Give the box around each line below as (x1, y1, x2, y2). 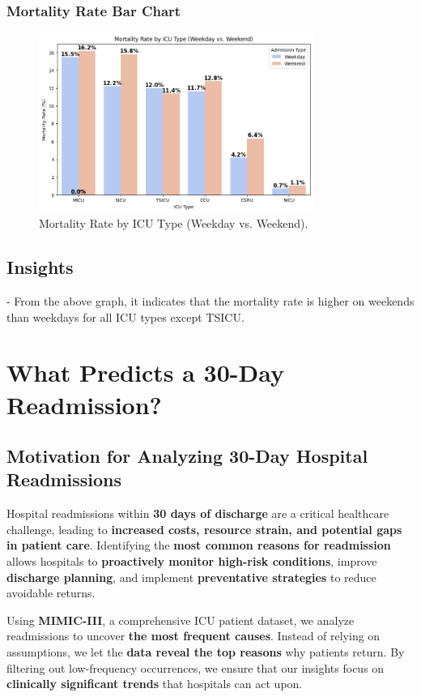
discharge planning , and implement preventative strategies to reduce (6, 568, 376, 585)
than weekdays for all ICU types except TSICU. (6, 308, 245, 325)
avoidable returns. (6, 584, 96, 601)
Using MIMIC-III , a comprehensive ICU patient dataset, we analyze (6, 611, 355, 628)
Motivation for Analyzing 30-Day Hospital (6, 443, 368, 468)
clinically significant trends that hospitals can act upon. (6, 675, 303, 692)
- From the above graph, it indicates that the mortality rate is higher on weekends (6, 292, 415, 309)
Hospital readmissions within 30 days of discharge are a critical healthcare (6, 505, 389, 522)
